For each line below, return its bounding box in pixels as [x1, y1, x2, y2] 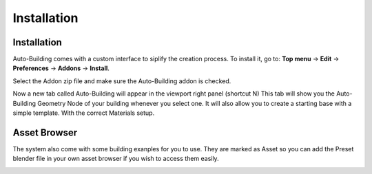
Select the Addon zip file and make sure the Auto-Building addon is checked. [12, 76, 231, 85]
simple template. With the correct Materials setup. [12, 109, 155, 117]
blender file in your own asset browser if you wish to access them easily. [12, 155, 220, 163]
